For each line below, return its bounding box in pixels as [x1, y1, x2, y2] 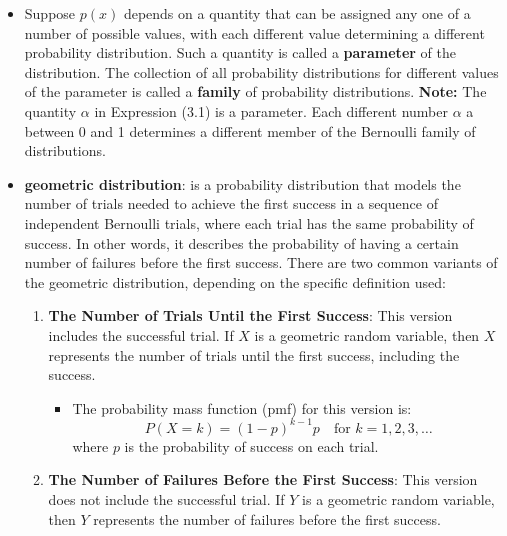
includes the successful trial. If [48, 324, 234, 345]
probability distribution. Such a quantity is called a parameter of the [24, 42, 456, 63]
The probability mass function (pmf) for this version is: [72, 397, 412, 418]
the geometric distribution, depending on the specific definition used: [24, 271, 446, 292]
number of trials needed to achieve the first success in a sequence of [24, 193, 438, 214]
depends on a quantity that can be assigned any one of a [123, 3, 471, 23]
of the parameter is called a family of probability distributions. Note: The [24, 81, 487, 102]
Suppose [24, 3, 76, 23]
